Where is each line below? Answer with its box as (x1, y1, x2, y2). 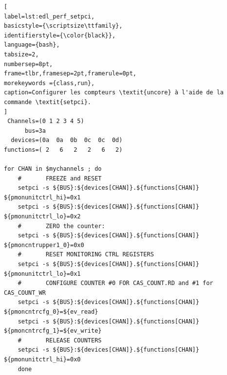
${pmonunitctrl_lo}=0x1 (4, 270, 81, 277)
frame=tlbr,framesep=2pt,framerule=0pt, (4, 70, 137, 77)
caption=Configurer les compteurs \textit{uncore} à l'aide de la (4, 89, 224, 96)
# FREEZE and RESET (18, 175, 102, 182)
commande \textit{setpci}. (4, 98, 91, 106)
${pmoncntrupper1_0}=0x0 (4, 241, 84, 249)
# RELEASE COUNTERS (18, 337, 102, 344)
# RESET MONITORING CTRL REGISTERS (18, 251, 154, 258)
